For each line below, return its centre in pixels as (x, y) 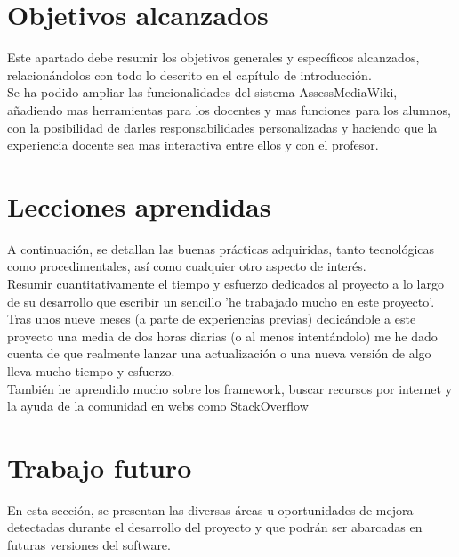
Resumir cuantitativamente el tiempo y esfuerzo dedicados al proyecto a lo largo (225, 283)
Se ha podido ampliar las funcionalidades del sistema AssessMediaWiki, (202, 92)
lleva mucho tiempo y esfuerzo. (91, 370)
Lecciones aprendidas (139, 205)
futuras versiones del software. (89, 545)
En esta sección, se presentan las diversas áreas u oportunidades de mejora (210, 509)
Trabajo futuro (100, 467)
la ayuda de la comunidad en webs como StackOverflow (158, 406)
